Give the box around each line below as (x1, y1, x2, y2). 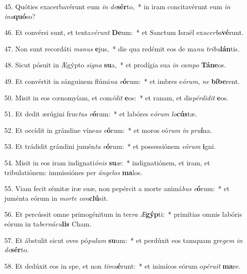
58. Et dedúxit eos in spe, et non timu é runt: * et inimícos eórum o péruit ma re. (4, 260, 241, 271)
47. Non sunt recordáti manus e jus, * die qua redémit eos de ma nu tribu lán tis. (4, 43, 240, 53)
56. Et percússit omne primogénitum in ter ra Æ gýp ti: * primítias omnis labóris (4, 209, 242, 219)
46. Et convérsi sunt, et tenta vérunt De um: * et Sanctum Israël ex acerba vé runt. (4, 27, 244, 37)
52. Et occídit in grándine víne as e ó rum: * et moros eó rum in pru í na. (4, 125, 212, 135)
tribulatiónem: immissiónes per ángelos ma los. (4, 167, 143, 177)
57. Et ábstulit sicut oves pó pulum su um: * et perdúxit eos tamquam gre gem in (4, 235, 243, 245)
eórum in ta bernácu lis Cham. (4, 218, 92, 228)
